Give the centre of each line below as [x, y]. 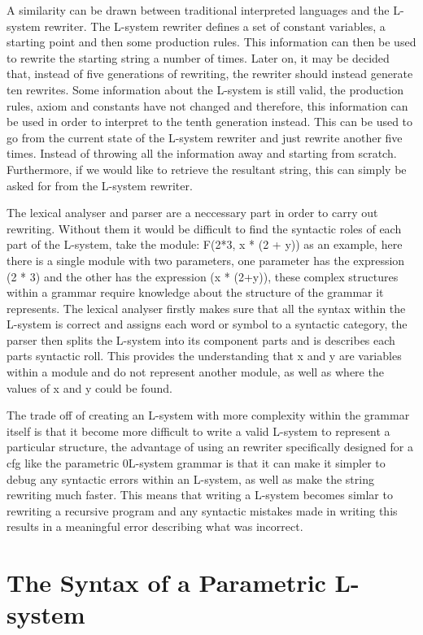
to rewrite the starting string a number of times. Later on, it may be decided [198, 57]
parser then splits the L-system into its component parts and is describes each [201, 339]
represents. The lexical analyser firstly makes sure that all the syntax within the [206, 308]
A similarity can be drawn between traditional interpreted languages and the [198, 10]
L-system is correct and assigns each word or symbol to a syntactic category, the [207, 324]
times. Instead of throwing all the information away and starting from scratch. [202, 153]
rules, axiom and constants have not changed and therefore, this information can [207, 105]
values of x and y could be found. [89, 387]
